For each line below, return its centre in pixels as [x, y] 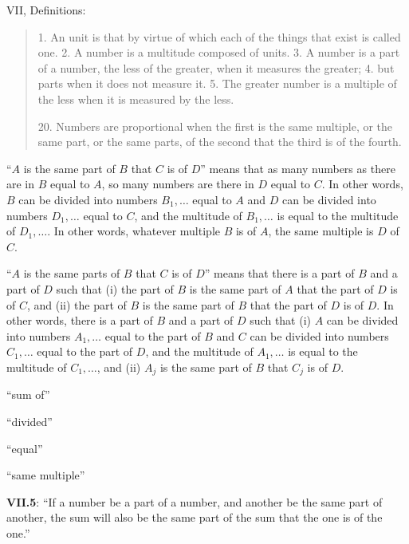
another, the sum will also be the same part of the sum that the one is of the [195, 517]
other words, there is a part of [80, 320]
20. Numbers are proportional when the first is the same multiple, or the [215, 126]
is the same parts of [72, 273]
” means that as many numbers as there [298, 168]
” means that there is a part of [279, 273]
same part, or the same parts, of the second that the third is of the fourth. [220, 142]
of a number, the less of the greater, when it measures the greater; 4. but [216, 67]
